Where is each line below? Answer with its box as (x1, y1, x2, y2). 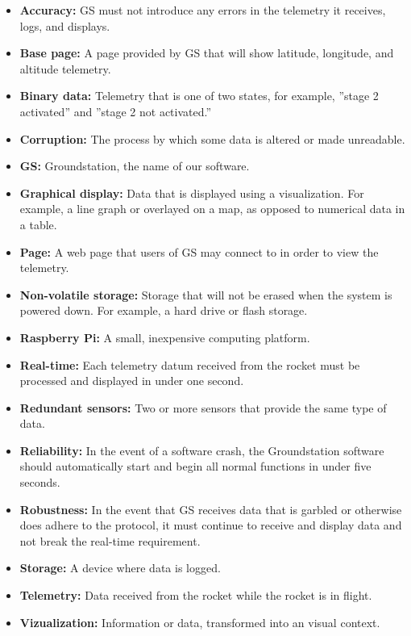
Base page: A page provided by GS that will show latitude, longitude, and (19, 44, 394, 61)
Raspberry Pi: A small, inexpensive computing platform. (19, 328, 310, 345)
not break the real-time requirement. (19, 532, 201, 549)
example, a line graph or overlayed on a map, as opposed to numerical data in (19, 200, 405, 217)
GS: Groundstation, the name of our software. (19, 157, 250, 174)
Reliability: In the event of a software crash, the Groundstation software (19, 441, 384, 458)
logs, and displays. (19, 17, 110, 34)
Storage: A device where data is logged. (19, 559, 221, 576)
